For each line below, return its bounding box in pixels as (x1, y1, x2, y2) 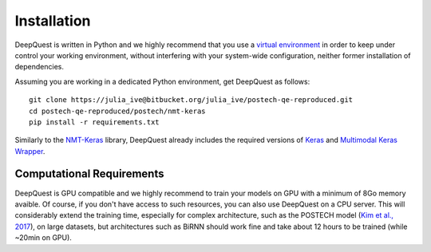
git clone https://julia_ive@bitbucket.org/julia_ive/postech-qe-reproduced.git (29, 96, 354, 104)
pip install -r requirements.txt (29, 117, 160, 127)
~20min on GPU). (14, 233, 72, 242)
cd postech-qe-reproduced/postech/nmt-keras (29, 106, 207, 116)
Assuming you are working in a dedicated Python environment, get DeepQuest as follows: (14, 77, 310, 86)
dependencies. (14, 62, 64, 72)
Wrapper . (14, 146, 45, 156)
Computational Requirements (14, 167, 164, 181)
